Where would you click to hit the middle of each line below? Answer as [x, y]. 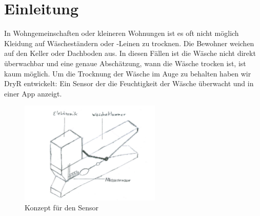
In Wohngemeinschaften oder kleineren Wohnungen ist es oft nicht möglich [122, 33]
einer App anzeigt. [33, 93]
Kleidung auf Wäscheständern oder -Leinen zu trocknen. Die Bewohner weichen [129, 43]
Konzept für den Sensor [62, 208]
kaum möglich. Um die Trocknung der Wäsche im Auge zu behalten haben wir [128, 73]
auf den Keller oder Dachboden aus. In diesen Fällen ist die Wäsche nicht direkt [130, 53]
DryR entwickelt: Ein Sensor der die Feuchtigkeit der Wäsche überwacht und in [129, 83]
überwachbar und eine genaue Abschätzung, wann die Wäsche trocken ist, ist [125, 63]
